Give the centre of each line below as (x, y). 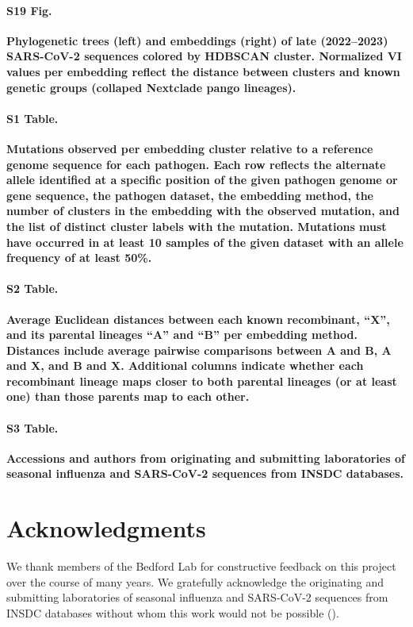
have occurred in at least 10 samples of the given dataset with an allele (205, 242)
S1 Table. (33, 118)
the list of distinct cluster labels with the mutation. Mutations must (197, 226)
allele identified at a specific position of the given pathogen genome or (202, 180)
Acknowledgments (106, 528)
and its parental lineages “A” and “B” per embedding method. (182, 335)
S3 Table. (33, 427)
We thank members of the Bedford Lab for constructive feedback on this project (201, 566)
